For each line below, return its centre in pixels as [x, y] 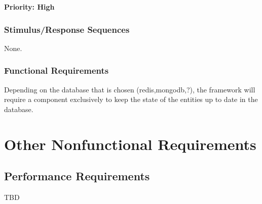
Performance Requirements [77, 176]
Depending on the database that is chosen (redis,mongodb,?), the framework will [130, 89]
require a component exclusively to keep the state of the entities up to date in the [131, 99]
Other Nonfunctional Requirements [130, 144]
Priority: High [29, 7]
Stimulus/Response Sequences [67, 29]
